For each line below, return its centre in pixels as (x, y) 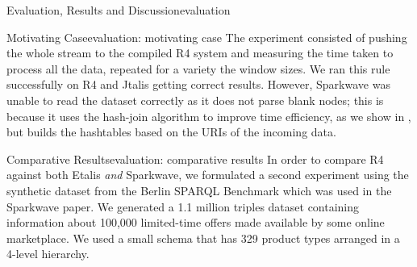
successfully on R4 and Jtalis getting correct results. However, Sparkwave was (198, 84)
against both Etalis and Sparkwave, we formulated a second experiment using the (208, 175)
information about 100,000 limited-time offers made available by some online (196, 222)
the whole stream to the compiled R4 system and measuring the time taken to (200, 53)
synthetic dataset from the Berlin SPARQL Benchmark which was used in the (199, 190)
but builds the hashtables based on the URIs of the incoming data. (171, 132)
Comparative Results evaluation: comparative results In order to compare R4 (195, 159)
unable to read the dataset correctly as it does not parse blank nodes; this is (195, 100)
